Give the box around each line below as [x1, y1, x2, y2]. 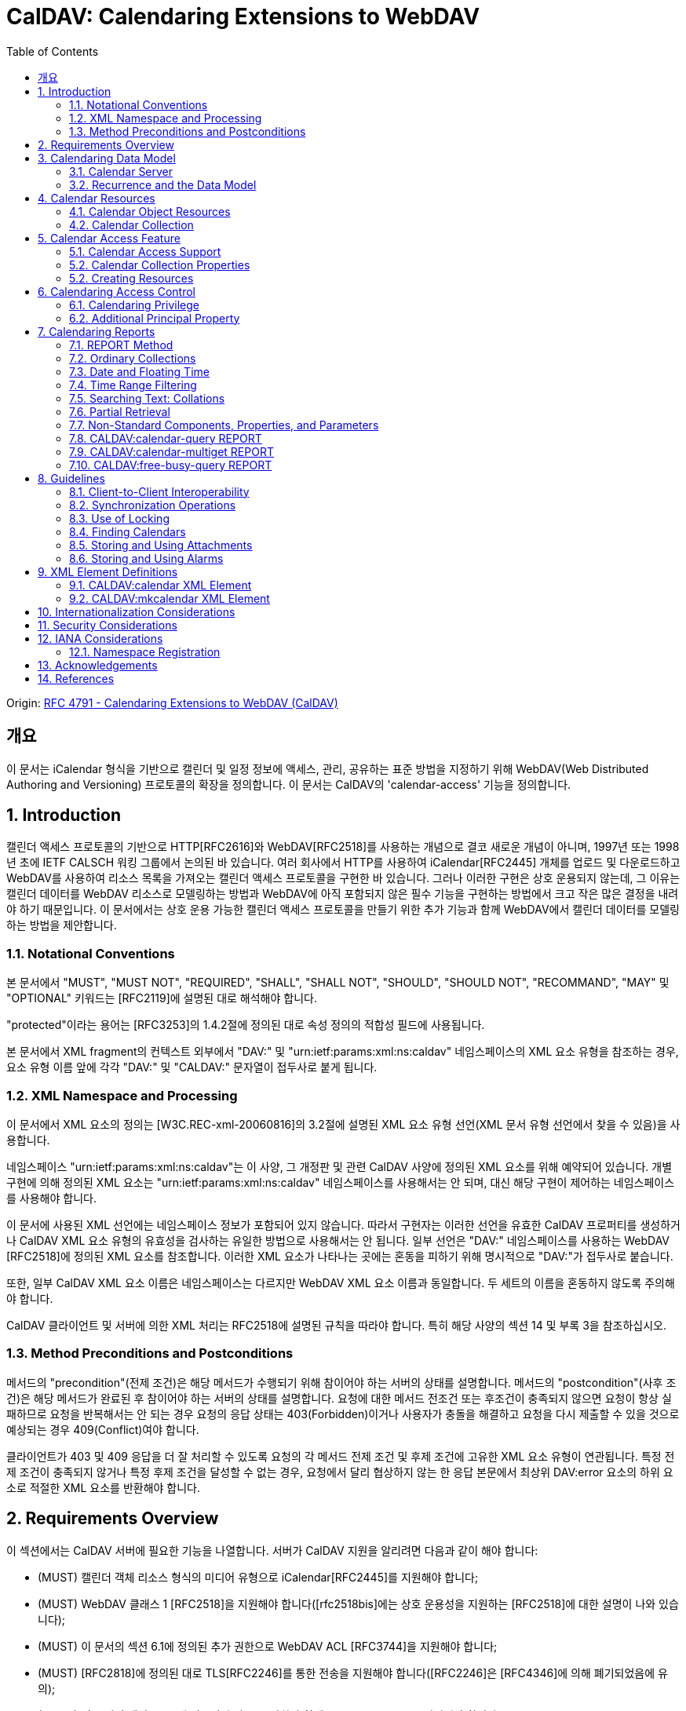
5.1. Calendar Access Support [69, 244, 221, 258]
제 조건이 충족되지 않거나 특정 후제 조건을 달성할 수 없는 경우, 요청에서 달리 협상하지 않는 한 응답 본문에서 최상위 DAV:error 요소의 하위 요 [6, 1465, 673, 1479]
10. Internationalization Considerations [38, 604, 235, 618]
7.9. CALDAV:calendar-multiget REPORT [69, 444, 274, 458]
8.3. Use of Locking [69, 511, 170, 525]
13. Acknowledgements [38, 658, 158, 672]
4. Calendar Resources [38, 191, 155, 205]
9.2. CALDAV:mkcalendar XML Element [69, 591, 270, 605]
